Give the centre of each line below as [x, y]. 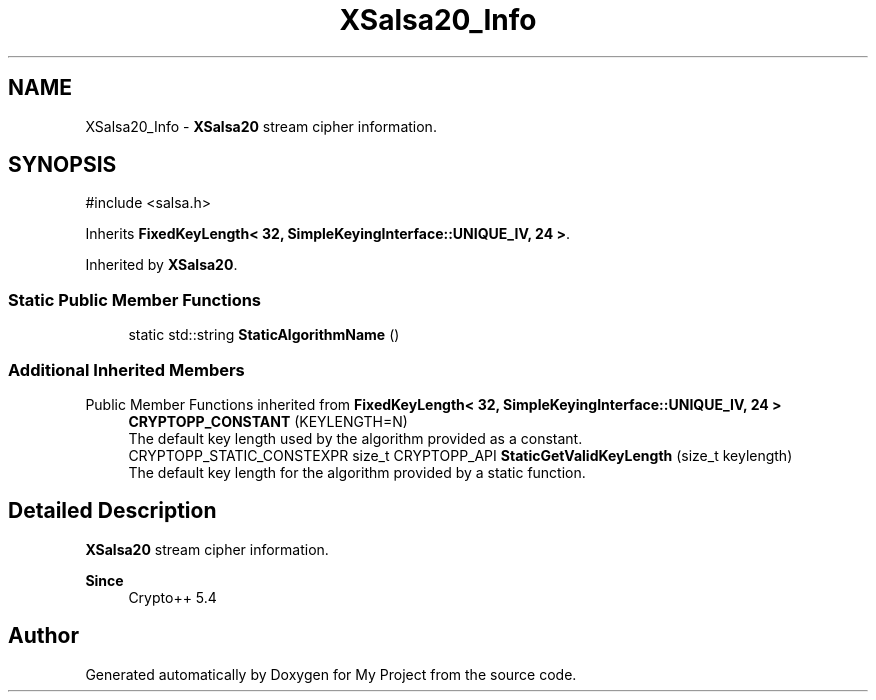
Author [43, 636]
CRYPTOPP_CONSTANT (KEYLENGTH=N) [268, 421]
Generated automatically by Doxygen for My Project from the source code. [331, 674]
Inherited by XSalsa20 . [161, 265]
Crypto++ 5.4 [172, 597]
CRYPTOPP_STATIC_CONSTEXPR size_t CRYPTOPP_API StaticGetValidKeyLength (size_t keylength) [460, 455]
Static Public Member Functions [135, 299]
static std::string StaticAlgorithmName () [264, 335]
